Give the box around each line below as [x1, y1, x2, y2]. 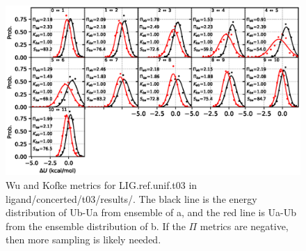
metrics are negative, [200, 218, 289, 233]
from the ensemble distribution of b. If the [6, 218, 186, 233]
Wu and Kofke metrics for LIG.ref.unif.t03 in [6, 178, 198, 192]
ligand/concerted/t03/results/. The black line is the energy [6, 191, 257, 206]
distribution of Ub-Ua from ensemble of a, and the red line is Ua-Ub [6, 205, 297, 220]
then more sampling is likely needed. [6, 232, 161, 247]
